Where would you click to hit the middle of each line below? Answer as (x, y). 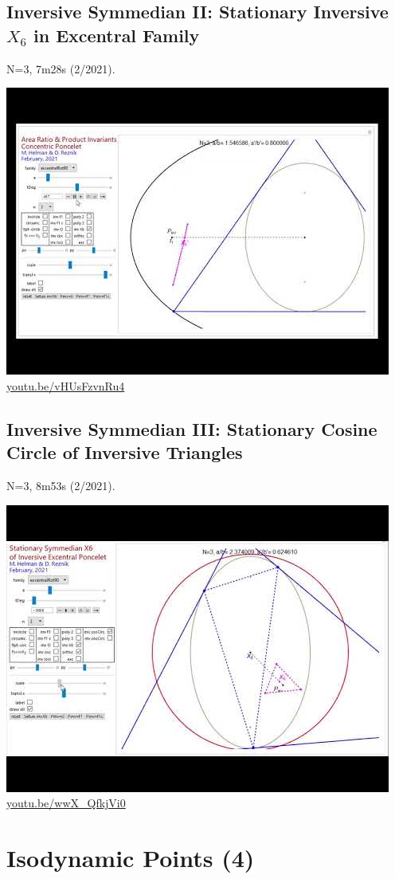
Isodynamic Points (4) (131, 857)
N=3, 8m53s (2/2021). (61, 485)
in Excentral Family (116, 35)
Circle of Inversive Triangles (125, 452)
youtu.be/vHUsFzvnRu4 (66, 385)
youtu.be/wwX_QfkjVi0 (66, 803)
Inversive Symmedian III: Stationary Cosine (192, 428)
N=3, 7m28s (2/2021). (61, 68)
